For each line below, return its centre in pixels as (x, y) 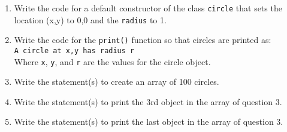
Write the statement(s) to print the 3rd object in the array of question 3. (148, 101)
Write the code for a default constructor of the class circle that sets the (148, 8)
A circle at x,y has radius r (74, 50)
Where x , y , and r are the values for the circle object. (112, 61)
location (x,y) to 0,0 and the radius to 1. (90, 19)
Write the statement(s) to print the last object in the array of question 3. (149, 122)
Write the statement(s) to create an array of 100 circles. (117, 82)
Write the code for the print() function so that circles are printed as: (143, 40)
